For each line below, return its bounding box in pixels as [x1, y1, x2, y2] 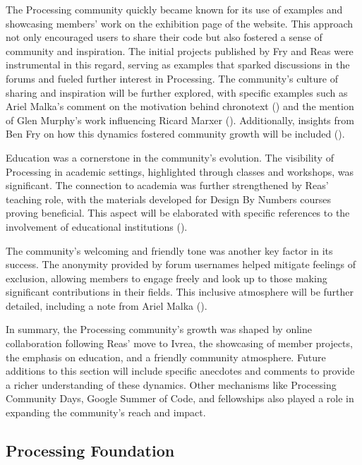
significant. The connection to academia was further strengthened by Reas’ [6, 178, 329, 193]
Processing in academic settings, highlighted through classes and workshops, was [6, 164, 354, 179]
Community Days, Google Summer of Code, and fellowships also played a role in [6, 391, 354, 406]
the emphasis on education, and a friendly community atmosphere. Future [6, 349, 326, 364]
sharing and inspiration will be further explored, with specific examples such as [6, 85, 348, 99]
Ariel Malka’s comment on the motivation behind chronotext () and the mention [6, 99, 354, 114]
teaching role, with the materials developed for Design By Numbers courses [6, 191, 331, 206]
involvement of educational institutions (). [6, 219, 188, 234]
